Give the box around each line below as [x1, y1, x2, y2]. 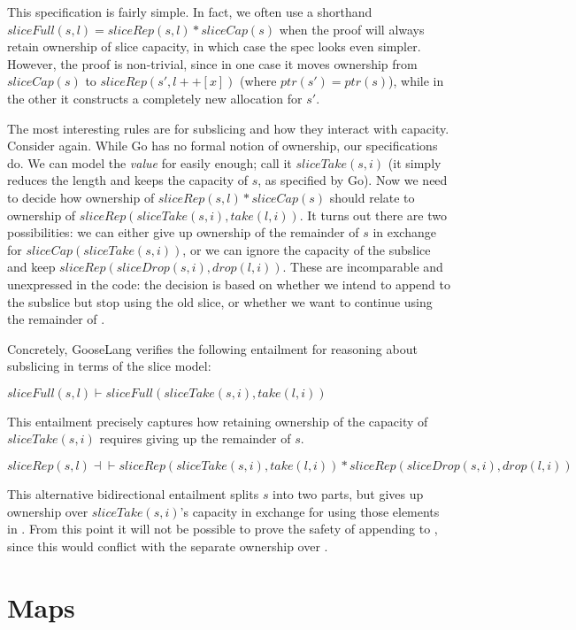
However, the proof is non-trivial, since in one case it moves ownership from [7, 54, 418, 73]
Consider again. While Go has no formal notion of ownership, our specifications [7, 136, 438, 155]
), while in [388, 72, 444, 90]
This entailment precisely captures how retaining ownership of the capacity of [7, 411, 428, 430]
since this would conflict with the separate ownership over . [7, 536, 328, 555]
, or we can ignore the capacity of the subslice [182, 240, 431, 258]
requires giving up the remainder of [99, 429, 291, 448]
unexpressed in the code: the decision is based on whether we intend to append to [7, 274, 450, 293]
